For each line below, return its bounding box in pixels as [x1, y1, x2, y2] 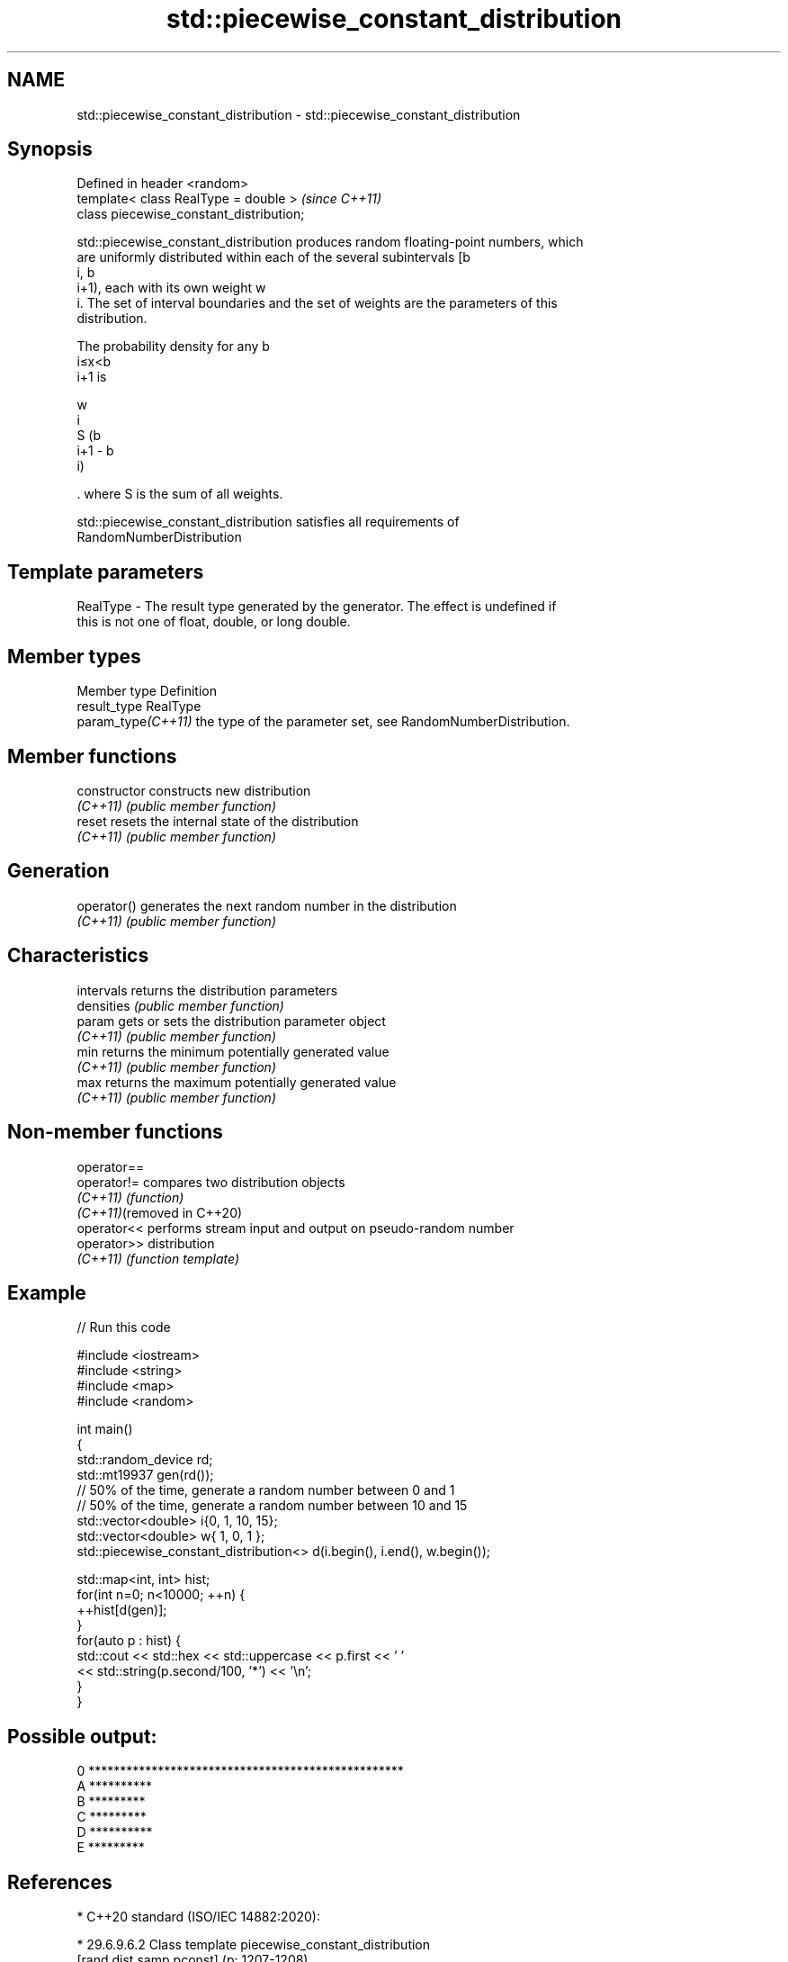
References [7, 1870, 112, 1894]
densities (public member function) [76, 997, 284, 1013]
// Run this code [76, 1319, 171, 1336]
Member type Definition [76, 683, 217, 699]
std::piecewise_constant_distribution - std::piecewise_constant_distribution [76, 106, 521, 122]
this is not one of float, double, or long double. [76, 614, 351, 630]
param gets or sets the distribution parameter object [76, 1012, 386, 1029]
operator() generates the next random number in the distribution [76, 897, 457, 913]
